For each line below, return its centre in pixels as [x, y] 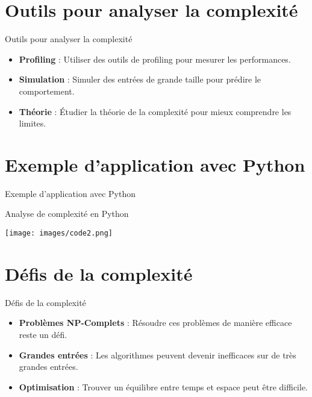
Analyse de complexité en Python [67, 214]
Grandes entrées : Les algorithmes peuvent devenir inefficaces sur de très [158, 355]
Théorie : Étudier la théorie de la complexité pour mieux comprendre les [155, 111]
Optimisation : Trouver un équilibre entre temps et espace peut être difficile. [163, 386]
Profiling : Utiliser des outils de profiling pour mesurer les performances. [155, 59]
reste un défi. [43, 334]
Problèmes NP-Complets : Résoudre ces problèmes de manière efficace [155, 323]
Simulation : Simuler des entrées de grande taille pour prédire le [140, 79]
